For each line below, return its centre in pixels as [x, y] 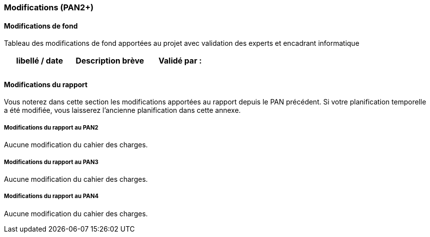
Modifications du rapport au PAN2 [51, 127]
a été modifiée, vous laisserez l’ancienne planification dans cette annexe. [123, 110]
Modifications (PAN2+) [49, 7]
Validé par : [180, 61]
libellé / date [39, 61]
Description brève [110, 61]
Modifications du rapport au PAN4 [51, 196]
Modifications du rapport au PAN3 [51, 162]
